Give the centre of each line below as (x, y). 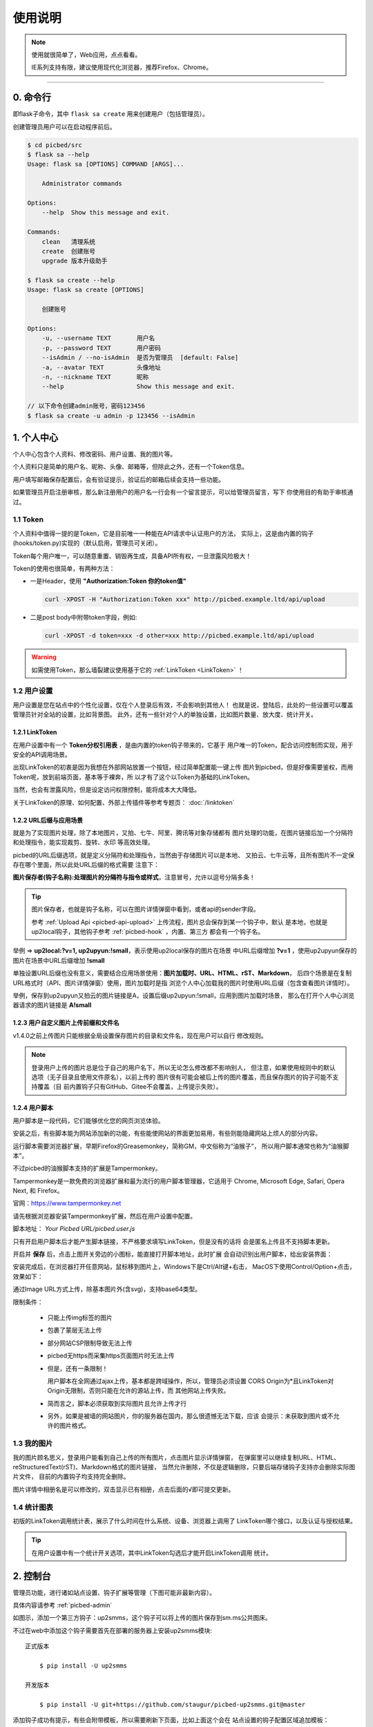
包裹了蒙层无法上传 (75, 1330)
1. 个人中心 (36, 438)
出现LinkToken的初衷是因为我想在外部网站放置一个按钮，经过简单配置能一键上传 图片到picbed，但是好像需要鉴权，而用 (183, 767)
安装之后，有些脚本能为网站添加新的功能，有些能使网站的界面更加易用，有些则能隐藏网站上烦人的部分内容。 (167, 1134)
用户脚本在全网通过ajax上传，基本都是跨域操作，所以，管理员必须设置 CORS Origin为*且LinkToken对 (191, 1381)
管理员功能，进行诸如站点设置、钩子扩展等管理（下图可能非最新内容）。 (114, 1592)
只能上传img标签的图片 (80, 1317)
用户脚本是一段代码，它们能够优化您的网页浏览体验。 (88, 1120)
